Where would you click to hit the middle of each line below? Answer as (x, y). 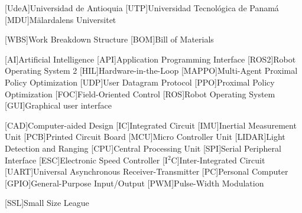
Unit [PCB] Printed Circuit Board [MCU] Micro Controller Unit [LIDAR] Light (145, 137)
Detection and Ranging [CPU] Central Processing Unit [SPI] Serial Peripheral (143, 148)
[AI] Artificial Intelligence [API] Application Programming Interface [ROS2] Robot (150, 59)
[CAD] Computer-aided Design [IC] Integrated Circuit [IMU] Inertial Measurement (151, 125)
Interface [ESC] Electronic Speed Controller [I (86, 160)
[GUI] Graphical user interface (58, 105)
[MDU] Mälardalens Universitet (61, 19)
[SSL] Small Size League (47, 203)
